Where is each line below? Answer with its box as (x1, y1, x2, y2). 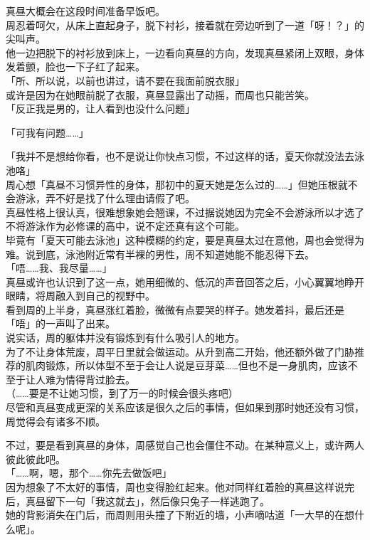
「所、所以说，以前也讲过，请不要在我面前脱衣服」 (6, 73, 245, 88)
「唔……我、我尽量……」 (6, 260, 112, 275)
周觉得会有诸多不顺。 (6, 413, 105, 428)
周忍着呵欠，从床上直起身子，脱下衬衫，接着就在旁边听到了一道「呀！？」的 (6, 17, 364, 32)
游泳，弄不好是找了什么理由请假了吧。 (15, 191, 195, 206)
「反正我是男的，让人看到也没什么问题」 (6, 101, 195, 116)
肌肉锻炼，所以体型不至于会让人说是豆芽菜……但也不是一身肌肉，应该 (25, 358, 348, 373)
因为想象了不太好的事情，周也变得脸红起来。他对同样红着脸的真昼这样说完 (6, 480, 354, 494)
